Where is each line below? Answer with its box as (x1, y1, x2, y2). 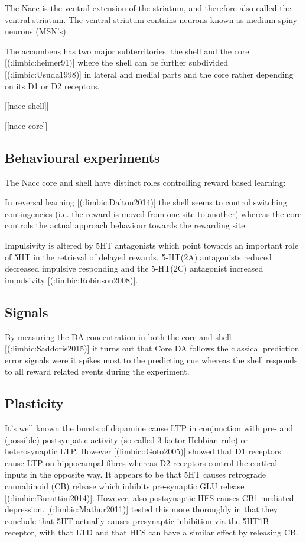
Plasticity (5, 394, 64, 412)
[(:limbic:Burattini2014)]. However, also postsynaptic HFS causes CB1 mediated (5, 491, 294, 504)
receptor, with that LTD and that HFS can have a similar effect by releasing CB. (5, 526, 298, 538)
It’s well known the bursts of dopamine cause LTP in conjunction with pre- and (5, 422, 294, 434)
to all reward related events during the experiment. (5, 365, 190, 378)
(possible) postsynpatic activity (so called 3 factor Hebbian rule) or (5, 433, 248, 446)
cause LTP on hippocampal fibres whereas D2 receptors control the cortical (5, 456, 278, 469)
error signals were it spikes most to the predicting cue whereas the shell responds (5, 353, 298, 366)
